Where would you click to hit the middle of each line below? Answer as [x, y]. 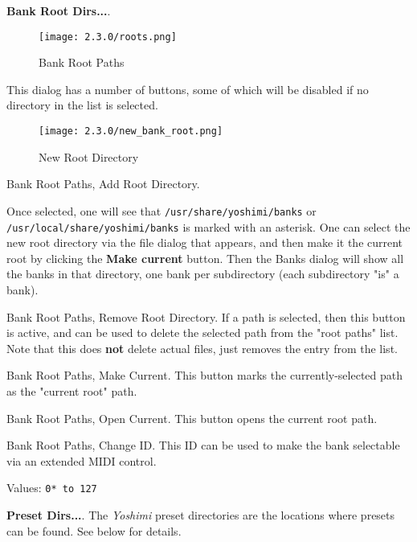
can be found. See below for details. [94, 530]
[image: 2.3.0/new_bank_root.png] [131, 131]
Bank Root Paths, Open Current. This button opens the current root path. [192, 418]
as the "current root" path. [72, 390]
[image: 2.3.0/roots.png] [108, 37]
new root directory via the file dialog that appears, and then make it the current [205, 242]
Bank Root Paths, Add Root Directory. [103, 184]
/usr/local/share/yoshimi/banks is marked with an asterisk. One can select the [208, 226]
